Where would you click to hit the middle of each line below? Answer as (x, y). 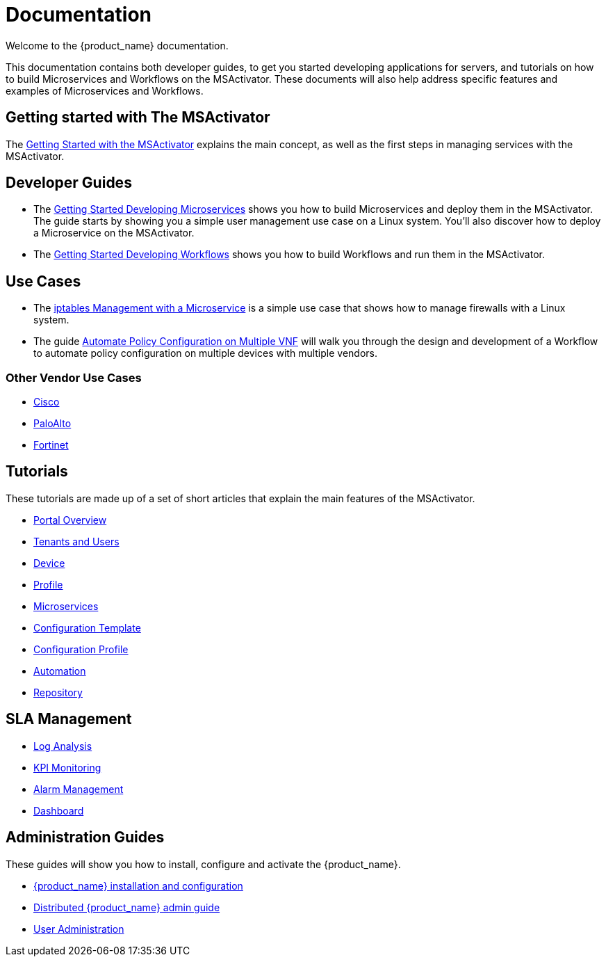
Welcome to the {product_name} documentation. (117, 45)
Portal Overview (70, 520)
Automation (60, 671)
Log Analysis (63, 746)
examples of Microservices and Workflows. (105, 90)
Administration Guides (85, 837)
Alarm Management (79, 789)
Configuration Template (87, 627)
